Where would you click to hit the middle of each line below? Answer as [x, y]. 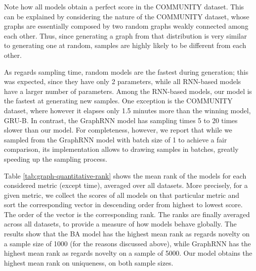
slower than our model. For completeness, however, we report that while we [118, 130]
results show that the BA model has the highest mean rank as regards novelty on [127, 234]
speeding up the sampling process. [56, 158]
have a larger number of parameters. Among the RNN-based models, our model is [128, 91]
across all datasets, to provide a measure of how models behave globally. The [120, 224]
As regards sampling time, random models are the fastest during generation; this [126, 71]
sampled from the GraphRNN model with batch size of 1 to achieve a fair [115, 139]
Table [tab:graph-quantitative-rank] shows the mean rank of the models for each [125, 175]
